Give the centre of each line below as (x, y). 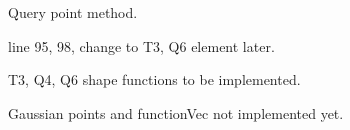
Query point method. (73, 12)
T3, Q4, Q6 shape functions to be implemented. (154, 79)
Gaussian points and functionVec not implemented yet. (176, 112)
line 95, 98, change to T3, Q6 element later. (141, 45)
